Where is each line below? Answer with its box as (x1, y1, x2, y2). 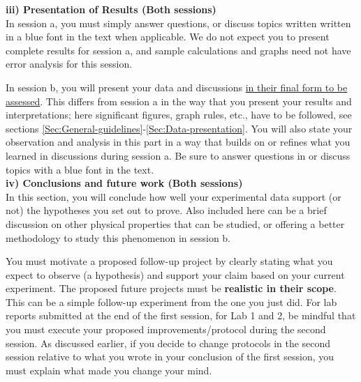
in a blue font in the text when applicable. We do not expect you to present (6, 29, 330, 44)
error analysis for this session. (6, 56, 133, 71)
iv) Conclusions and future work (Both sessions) (6, 176, 243, 190)
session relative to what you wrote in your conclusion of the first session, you (6, 349, 334, 364)
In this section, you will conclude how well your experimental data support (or (6, 189, 341, 204)
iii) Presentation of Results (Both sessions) (6, 2, 216, 16)
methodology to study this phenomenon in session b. (6, 230, 231, 245)
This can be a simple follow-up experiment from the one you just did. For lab (6, 294, 337, 309)
